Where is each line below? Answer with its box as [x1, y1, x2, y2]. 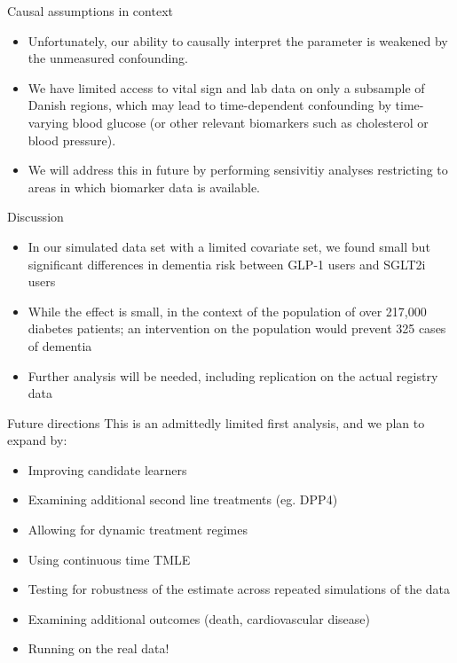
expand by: [7, 431, 67, 449]
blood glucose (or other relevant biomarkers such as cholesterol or [72, 113, 429, 131]
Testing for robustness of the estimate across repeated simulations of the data [28, 580, 451, 598]
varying [28, 113, 68, 131]
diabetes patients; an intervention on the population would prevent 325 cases [28, 319, 446, 338]
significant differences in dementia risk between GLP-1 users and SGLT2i [28, 254, 426, 273]
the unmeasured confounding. [28, 49, 189, 67]
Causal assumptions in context [7, 2, 173, 19]
